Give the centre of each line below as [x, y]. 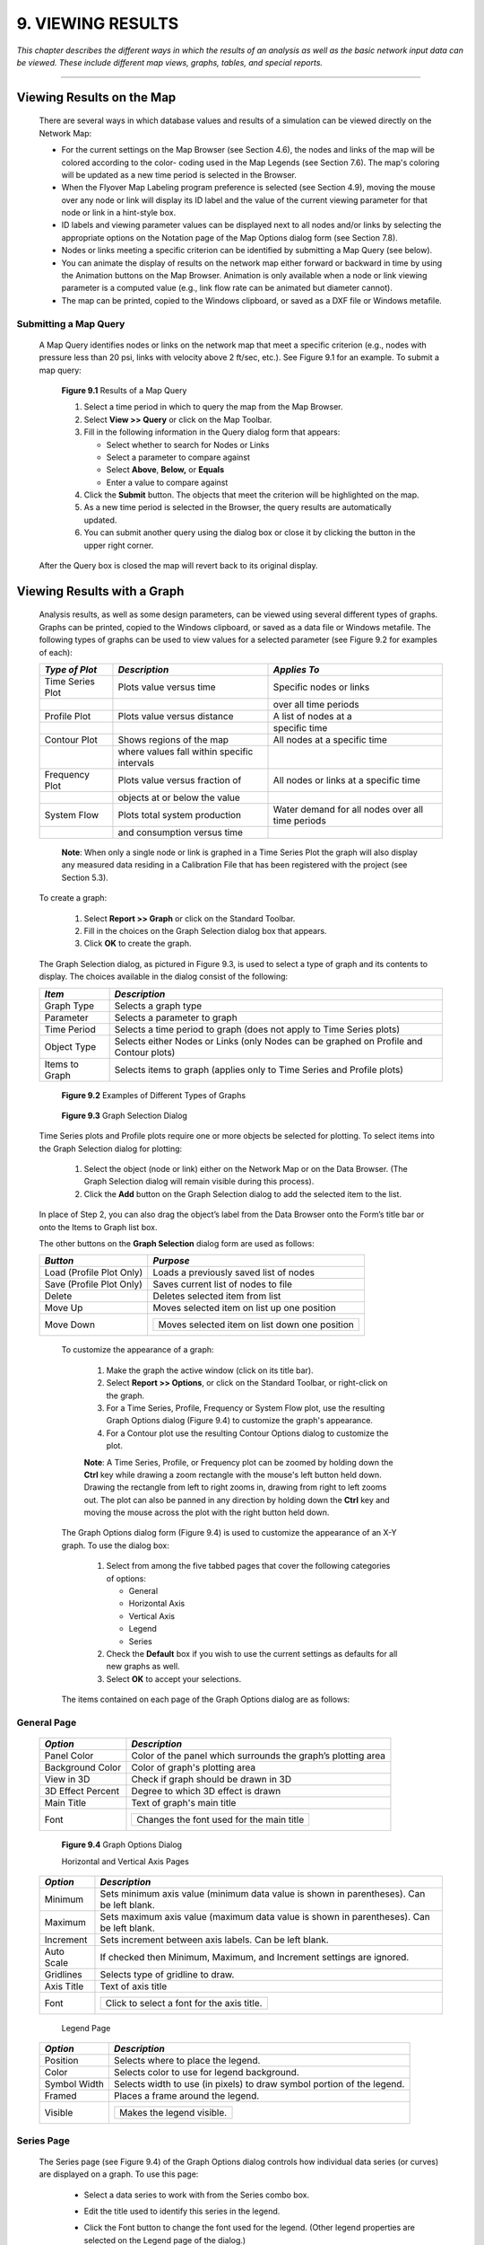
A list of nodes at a [313, 716]
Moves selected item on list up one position [244, 1308]
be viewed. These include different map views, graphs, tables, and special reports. [169, 62]
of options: [126, 1578]
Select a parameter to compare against [178, 457]
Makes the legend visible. [173, 2113]
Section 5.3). [85, 877]
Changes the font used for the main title [220, 1820]
